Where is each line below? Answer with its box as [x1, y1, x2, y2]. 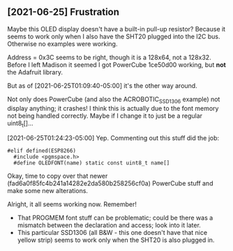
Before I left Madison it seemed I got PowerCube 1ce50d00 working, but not [7, 60, 227, 69]
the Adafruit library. [7, 68, 63, 76]
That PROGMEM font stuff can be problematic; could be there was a [17, 213, 213, 222]
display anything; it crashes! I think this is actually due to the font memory [7, 104, 219, 112]
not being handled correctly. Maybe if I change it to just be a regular [7, 112, 203, 120]
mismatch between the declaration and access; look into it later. [17, 221, 201, 229]
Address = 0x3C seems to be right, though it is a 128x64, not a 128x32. [7, 53, 211, 61]
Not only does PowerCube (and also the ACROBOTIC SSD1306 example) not [7, 95, 220, 105]
